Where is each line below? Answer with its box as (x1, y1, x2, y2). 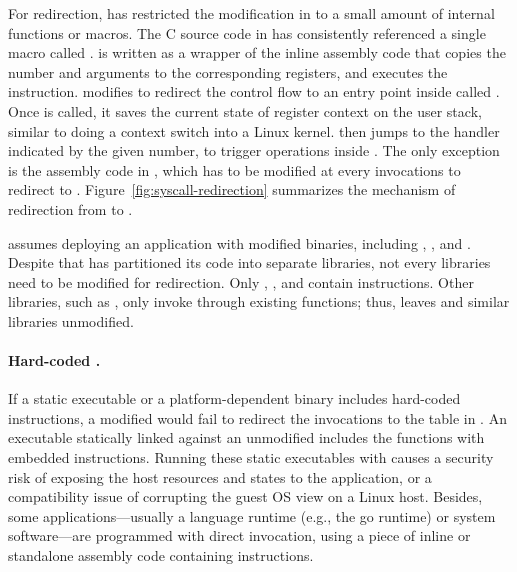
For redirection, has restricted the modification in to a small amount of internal (8, 3, 495, 23)
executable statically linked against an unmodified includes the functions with (8, 427, 485, 448)
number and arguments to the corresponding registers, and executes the (8, 61, 448, 82)
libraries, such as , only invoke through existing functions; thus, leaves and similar (8, 291, 510, 312)
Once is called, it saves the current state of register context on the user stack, (8, 100, 482, 121)
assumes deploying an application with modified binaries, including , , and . (8, 232, 471, 253)
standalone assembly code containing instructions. (8, 545, 314, 566)
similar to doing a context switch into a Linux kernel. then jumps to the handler (8, 120, 500, 141)
